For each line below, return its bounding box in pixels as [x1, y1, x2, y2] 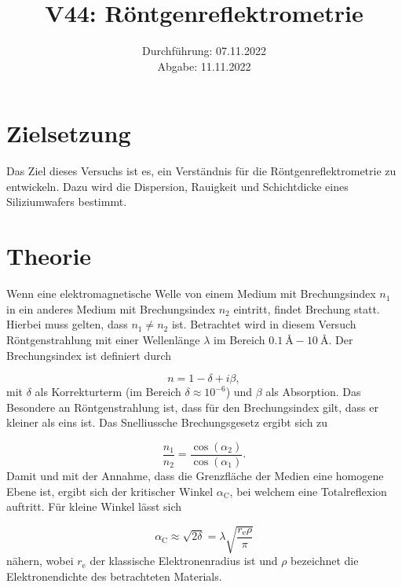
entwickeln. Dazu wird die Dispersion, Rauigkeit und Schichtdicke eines [6, 178, 349, 194]
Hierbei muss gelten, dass [6, 316, 128, 332]
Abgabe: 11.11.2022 [157, 57, 251, 74]
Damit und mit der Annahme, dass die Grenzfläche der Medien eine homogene [6, 467, 384, 483]
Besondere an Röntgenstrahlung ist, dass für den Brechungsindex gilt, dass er [6, 398, 378, 415]
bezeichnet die [291, 552, 359, 569]
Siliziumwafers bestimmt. [6, 193, 127, 210]
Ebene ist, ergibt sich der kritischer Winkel [6, 482, 214, 499]
